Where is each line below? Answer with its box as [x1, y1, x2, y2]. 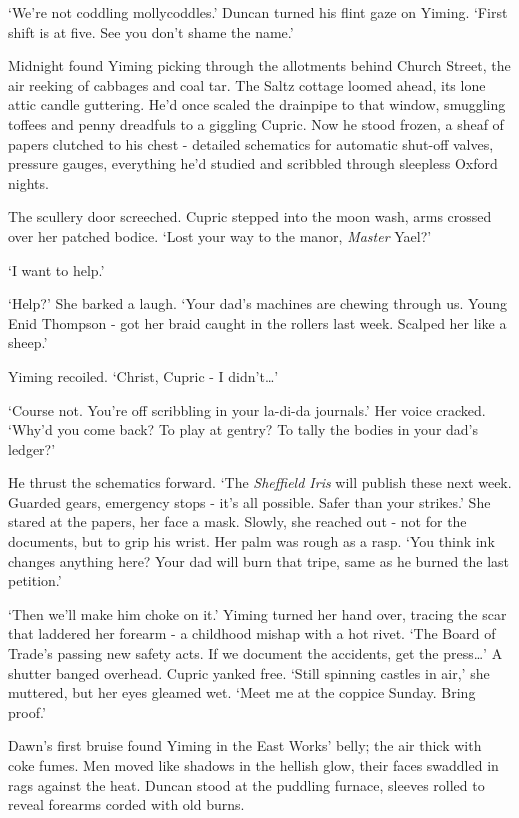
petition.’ [8, 570, 62, 591]
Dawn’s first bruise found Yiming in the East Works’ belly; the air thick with [8, 735, 482, 756]
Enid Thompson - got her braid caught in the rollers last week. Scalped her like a [8, 312, 507, 333]
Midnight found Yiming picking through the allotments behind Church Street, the [8, 55, 511, 76]
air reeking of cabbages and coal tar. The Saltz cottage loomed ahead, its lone [8, 74, 486, 95]
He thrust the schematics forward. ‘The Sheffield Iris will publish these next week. [8, 472, 512, 493]
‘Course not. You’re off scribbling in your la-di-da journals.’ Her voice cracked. [8, 399, 486, 420]
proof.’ [8, 701, 46, 722]
